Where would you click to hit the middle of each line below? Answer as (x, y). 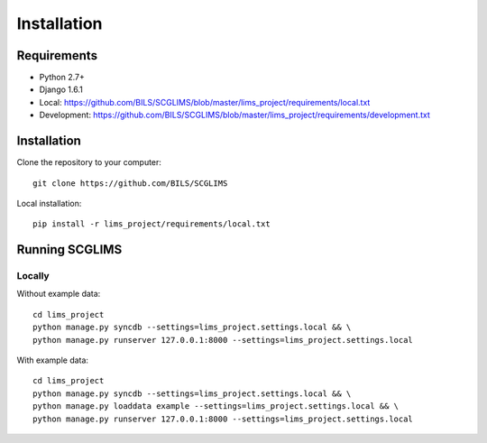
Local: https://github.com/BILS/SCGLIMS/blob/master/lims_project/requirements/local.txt (205, 102)
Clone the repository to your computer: (89, 162)
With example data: (53, 360)
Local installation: (49, 203)
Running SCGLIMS (69, 249)
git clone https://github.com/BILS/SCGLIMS (130, 183)
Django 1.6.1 (61, 89)
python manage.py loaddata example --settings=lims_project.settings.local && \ (216, 406)
